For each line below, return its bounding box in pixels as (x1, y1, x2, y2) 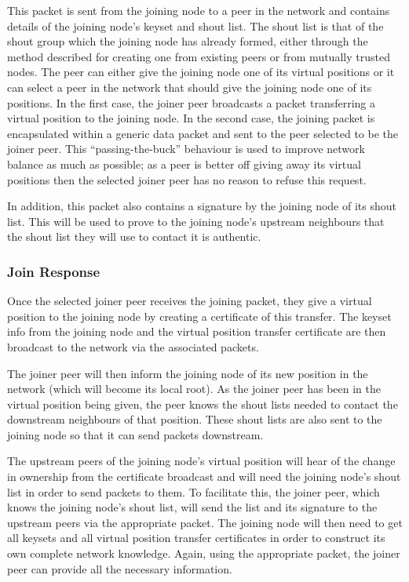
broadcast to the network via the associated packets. (7, 338, 259, 355)
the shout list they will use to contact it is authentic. (7, 228, 261, 245)
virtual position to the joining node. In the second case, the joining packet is (7, 110, 375, 126)
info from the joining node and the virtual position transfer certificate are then (7, 323, 386, 340)
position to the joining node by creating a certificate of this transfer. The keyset (7, 307, 392, 324)
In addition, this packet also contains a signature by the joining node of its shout (7, 198, 396, 214)
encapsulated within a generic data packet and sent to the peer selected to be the (7, 125, 399, 141)
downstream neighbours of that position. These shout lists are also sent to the (7, 411, 382, 427)
